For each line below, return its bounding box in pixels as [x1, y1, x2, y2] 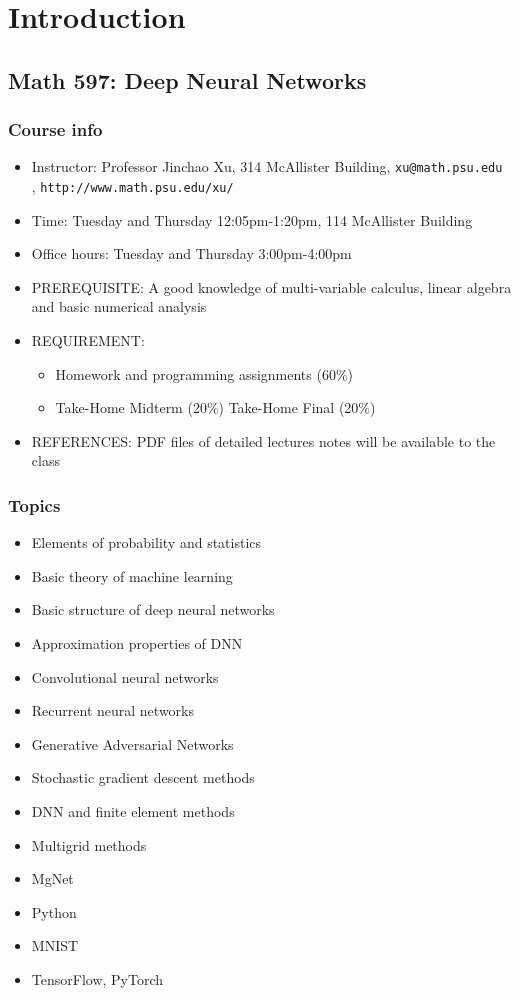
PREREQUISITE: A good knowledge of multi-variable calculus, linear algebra [31, 276, 512, 297]
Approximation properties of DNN [31, 633, 243, 654]
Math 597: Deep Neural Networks [8, 64, 367, 95]
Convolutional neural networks [31, 666, 219, 687]
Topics [8, 492, 61, 517]
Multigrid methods [31, 834, 147, 855]
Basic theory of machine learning [31, 565, 233, 586]
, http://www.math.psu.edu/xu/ [31, 176, 234, 197]
